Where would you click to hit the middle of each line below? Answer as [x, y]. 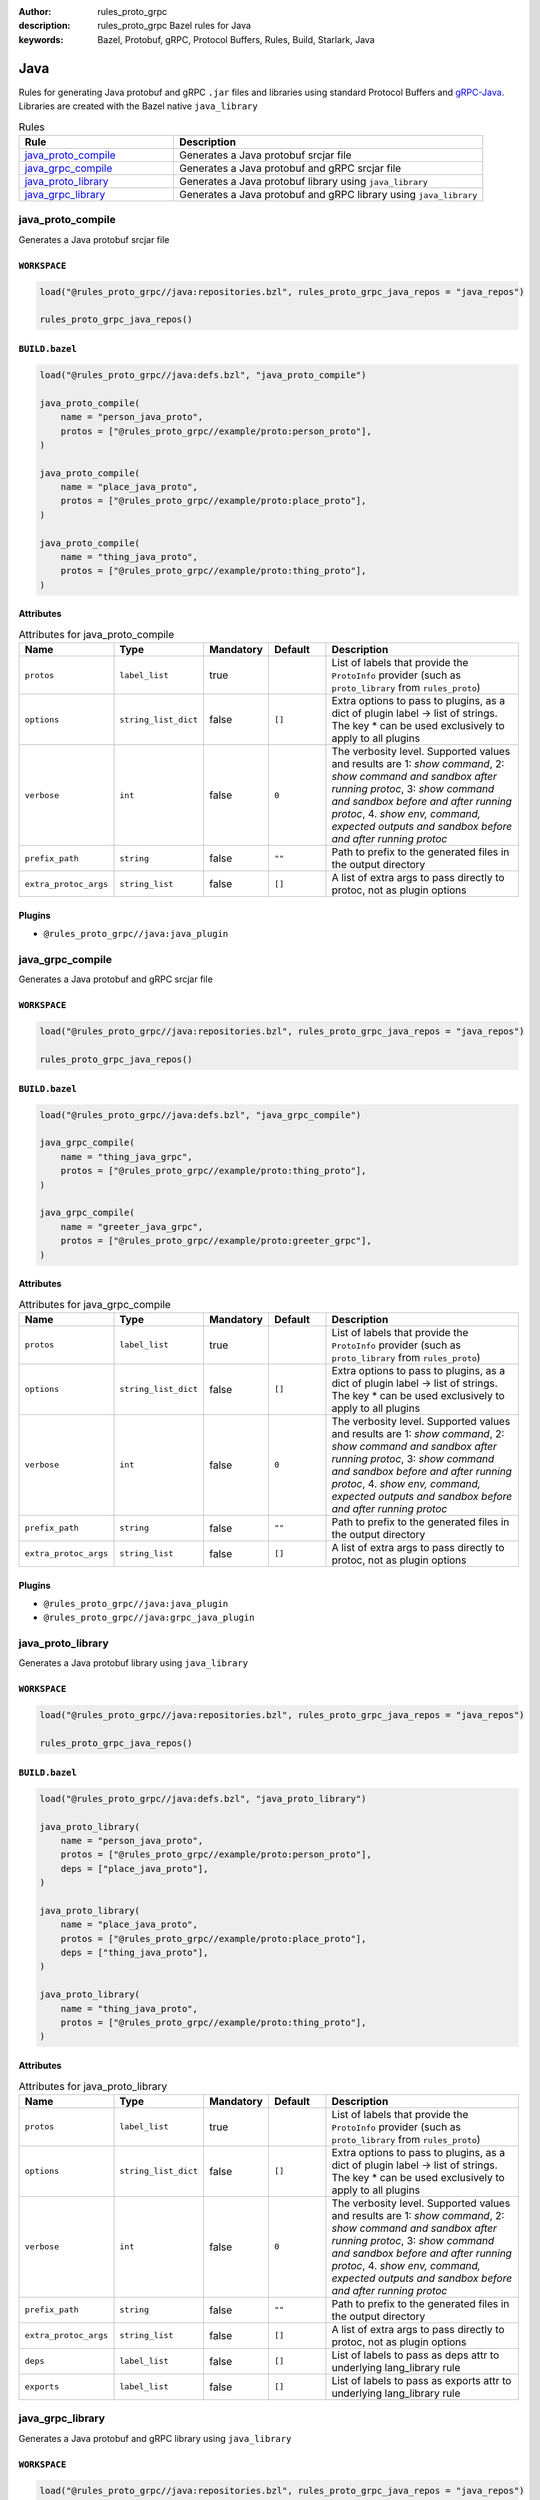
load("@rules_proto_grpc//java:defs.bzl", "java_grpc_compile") [200, 1114]
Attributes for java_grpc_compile [95, 1304]
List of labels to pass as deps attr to [415, 2355]
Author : [35, 11]
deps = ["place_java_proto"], [134, 1868]
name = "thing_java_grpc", [127, 1156]
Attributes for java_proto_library [93, 2086]
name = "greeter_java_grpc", [132, 1226]
